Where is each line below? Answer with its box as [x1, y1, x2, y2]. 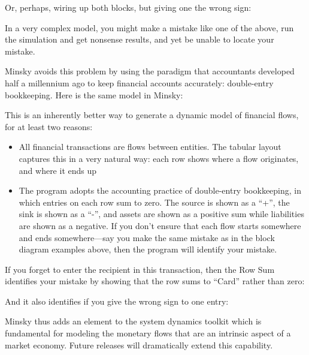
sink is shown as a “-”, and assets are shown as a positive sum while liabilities [19, 207, 304, 220]
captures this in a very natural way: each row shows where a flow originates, [19, 152, 299, 164]
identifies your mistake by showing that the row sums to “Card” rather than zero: [5, 275, 305, 287]
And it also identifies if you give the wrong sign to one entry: [5, 294, 229, 307]
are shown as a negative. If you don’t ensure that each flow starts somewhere [19, 219, 301, 231]
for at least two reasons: [5, 120, 93, 133]
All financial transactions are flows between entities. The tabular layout [19, 140, 281, 153]
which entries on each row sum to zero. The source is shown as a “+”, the [19, 195, 290, 208]
